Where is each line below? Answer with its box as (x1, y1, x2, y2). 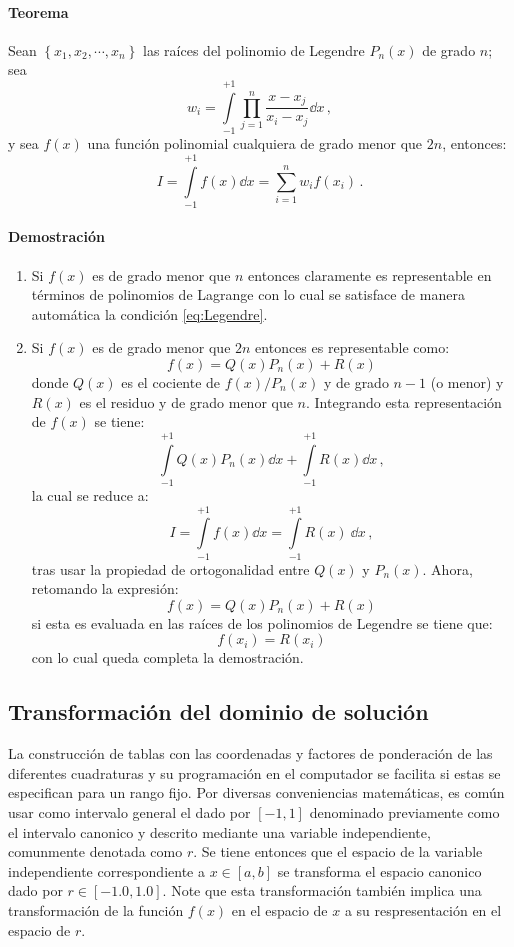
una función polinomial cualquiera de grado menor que (87, 133, 423, 154)
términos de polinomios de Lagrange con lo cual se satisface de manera (31, 284, 465, 305)
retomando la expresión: (31, 578, 179, 599)
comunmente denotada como (8, 841, 183, 862)
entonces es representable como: (255, 337, 450, 358)
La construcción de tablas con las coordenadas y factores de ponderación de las (8, 743, 493, 764)
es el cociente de (121, 372, 221, 392)
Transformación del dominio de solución (8, 696, 429, 727)
